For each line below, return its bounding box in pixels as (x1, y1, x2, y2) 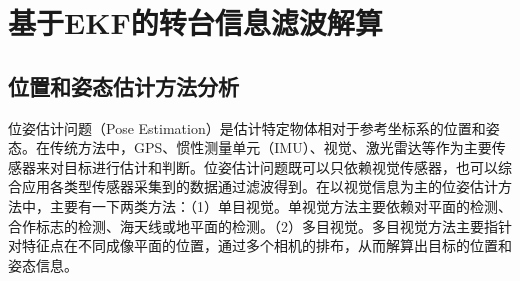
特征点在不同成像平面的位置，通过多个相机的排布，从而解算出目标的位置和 (21, 235, 512, 256)
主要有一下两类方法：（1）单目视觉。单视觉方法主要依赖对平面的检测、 (49, 195, 512, 216)
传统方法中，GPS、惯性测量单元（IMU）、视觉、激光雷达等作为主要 (49, 137, 492, 158)
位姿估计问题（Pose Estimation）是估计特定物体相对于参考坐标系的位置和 (8, 117, 486, 138)
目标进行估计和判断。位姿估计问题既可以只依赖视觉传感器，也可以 (63, 156, 498, 177)
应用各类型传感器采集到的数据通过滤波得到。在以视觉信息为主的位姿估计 (21, 176, 498, 197)
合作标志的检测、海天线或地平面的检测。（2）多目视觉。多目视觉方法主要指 (8, 215, 498, 236)
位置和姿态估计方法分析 (8, 70, 239, 101)
